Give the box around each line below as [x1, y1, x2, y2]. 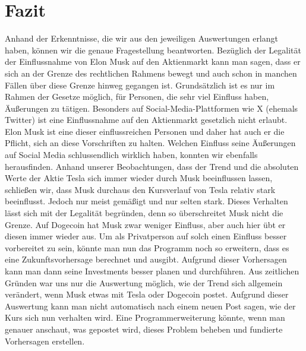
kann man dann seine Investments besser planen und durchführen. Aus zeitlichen [5, 265, 299, 277]
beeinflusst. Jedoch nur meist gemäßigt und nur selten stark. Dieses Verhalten [5, 195, 288, 207]
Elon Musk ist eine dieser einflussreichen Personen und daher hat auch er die [5, 125, 285, 137]
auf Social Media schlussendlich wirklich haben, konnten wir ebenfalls [5, 148, 258, 161]
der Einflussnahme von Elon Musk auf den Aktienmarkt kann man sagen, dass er [5, 55, 301, 68]
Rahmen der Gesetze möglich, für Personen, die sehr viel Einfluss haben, [5, 90, 269, 103]
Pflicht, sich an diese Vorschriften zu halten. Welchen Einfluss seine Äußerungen [5, 137, 296, 149]
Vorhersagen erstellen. [5, 334, 85, 347]
